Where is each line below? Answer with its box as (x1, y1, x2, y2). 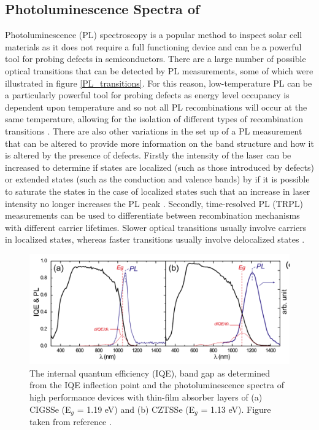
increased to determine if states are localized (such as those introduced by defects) (5, 160, 314, 173)
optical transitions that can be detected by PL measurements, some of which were (5, 64, 313, 77)
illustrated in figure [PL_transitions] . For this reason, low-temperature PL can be (5, 76, 312, 89)
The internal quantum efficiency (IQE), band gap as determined (29, 366, 270, 379)
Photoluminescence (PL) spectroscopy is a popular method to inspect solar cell (5, 28, 302, 41)
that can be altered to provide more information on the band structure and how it (5, 136, 314, 149)
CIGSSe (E (29, 402, 71, 415)
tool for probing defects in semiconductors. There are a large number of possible (5, 52, 306, 65)
